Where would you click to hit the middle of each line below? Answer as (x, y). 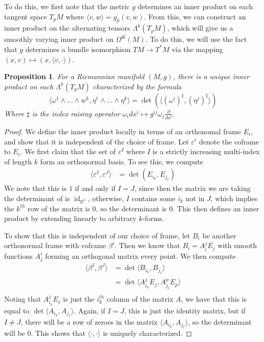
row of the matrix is (59, 208)
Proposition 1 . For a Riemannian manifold (74, 76)
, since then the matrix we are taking (192, 188)
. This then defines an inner (216, 208)
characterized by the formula (137, 86)
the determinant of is (37, 198)
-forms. (153, 218)
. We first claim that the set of (68, 151)
